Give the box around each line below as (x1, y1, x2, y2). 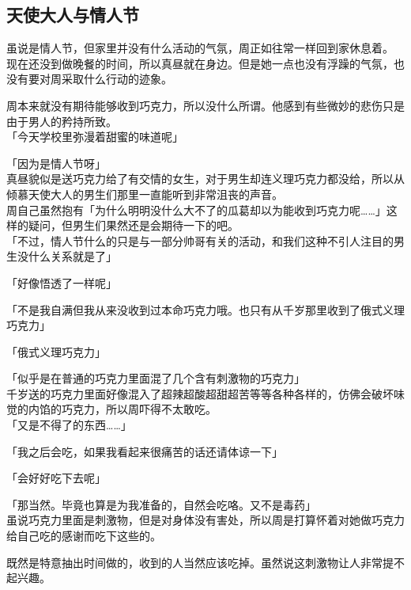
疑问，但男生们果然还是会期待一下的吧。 (28, 217, 239, 234)
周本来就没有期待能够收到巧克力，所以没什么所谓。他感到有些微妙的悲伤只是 (6, 97, 405, 113)
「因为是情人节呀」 (6, 154, 106, 171)
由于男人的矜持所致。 (6, 112, 117, 129)
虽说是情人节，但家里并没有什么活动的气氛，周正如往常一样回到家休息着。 (6, 40, 394, 56)
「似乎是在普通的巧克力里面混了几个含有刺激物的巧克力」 (6, 370, 305, 386)
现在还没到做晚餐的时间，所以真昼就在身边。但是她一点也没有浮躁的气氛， (6, 55, 394, 71)
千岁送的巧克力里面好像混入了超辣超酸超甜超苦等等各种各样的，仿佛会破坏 (6, 385, 394, 402)
